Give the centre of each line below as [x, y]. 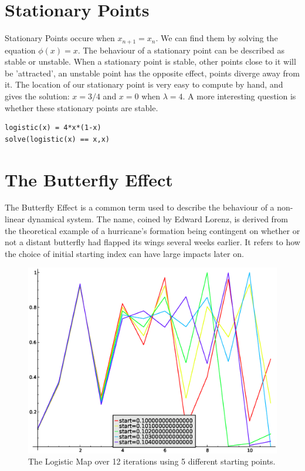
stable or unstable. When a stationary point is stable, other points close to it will [150, 61]
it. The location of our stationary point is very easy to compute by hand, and [144, 84]
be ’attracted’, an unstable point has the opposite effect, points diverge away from [152, 73]
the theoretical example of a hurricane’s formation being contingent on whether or [152, 230]
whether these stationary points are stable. [82, 107]
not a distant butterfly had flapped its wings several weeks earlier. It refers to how [152, 242]
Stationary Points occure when [60, 38]
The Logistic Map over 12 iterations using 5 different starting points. [152, 461]
